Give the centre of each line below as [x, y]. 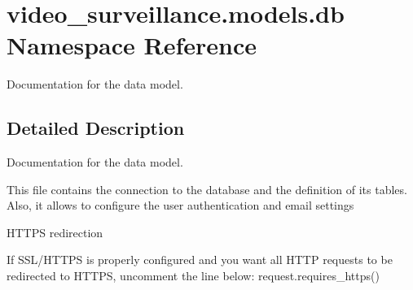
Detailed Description [96, 128]
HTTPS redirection [55, 232]
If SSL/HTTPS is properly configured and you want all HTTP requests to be [200, 260]
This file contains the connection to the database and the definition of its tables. [207, 189]
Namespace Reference [132, 45]
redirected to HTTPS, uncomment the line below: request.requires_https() [193, 276]
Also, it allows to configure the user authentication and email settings [180, 205]
